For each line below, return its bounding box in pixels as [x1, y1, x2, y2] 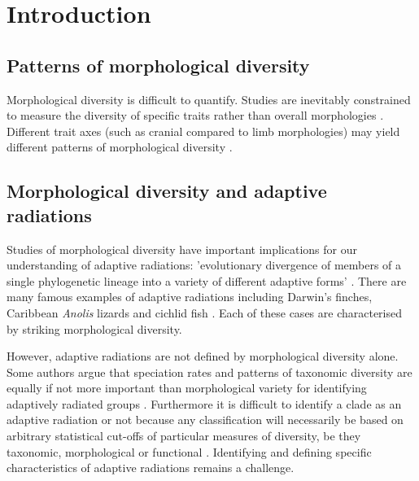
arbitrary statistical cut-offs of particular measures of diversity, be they [7, 427, 361, 444]
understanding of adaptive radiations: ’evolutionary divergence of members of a [7, 256, 402, 273]
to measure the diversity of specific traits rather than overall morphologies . [7, 107, 384, 124]
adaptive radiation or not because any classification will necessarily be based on [7, 411, 404, 428]
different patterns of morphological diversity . [7, 138, 233, 155]
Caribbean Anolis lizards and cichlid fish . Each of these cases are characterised [7, 304, 403, 321]
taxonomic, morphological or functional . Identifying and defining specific [7, 443, 372, 460]
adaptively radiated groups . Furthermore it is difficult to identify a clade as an [7, 395, 402, 412]
